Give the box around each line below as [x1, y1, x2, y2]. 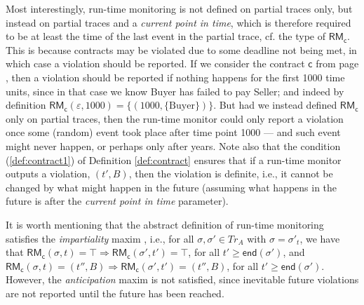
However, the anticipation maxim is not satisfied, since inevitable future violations [6, 272, 359, 287]
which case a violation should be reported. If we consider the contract [6, 56, 305, 71]
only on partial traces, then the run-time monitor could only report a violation [6, 111, 344, 126]
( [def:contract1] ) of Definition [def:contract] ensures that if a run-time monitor [6, 152, 342, 167]
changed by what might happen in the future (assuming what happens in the [6, 179, 337, 194]
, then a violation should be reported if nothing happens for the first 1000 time [6, 69, 345, 84]
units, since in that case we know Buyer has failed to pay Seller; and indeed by [6, 83, 344, 98]
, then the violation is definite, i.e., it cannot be [128, 166, 333, 181]
